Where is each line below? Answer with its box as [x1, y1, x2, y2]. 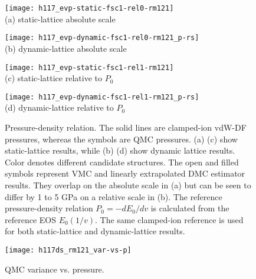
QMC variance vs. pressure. [5, 263, 104, 275]
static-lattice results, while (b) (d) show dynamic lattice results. [5, 144, 235, 157]
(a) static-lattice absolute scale [5, 12, 116, 25]
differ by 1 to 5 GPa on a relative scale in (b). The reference [5, 190, 222, 202]
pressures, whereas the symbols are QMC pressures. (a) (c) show [5, 132, 238, 145]
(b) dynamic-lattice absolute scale [5, 42, 127, 54]
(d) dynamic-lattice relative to [5, 101, 114, 114]
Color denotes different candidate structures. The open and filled [5, 155, 239, 168]
